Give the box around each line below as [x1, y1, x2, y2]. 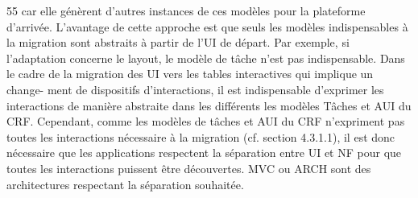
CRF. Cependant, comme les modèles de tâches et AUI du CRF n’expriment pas [6, 113, 405, 130]
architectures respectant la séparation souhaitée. [6, 175, 244, 192]
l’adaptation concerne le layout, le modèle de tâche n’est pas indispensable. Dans [6, 49, 405, 66]
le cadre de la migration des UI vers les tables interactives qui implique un [6, 65, 374, 82]
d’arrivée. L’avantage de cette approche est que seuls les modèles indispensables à [6, 18, 408, 35]
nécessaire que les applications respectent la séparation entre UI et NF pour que [6, 144, 402, 161]
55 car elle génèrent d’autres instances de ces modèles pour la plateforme [6, 2, 366, 19]
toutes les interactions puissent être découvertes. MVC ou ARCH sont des [6, 159, 371, 176]
